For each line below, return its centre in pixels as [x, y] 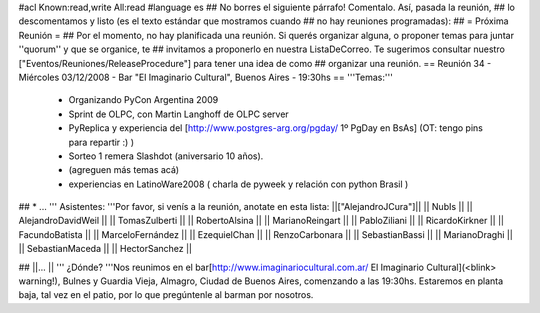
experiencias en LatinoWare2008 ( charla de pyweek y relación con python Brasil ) [238, 184]
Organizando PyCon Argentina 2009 [143, 100]
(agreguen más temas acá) [124, 170]
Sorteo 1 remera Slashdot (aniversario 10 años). [166, 156]
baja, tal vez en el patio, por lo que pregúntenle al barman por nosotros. [166, 295]
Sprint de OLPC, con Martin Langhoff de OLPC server [178, 114]
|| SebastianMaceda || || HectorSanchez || [105, 249]
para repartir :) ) [101, 142]
